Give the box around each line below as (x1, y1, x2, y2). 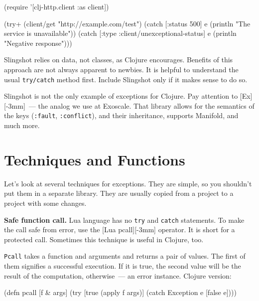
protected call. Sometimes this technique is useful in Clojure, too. (4, 234, 204, 244)
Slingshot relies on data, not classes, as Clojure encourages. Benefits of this (4, 54, 233, 65)
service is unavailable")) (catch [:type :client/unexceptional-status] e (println (4, 28, 237, 38)
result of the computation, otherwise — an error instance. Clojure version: (4, 270, 232, 281)
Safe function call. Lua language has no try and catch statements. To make (4, 214, 245, 225)
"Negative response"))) (4, 37, 72, 48)
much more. (4, 120, 40, 131)
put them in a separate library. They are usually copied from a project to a (4, 188, 234, 198)
